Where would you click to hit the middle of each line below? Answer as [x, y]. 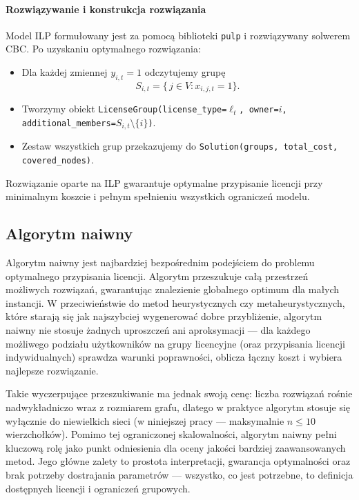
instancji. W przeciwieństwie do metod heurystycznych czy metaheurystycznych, [175, 302]
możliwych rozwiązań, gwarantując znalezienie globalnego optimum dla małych [173, 289]
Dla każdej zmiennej [65, 72]
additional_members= [69, 123]
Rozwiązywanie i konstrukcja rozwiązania [106, 9]
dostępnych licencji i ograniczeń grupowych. [98, 488]
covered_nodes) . [58, 160]
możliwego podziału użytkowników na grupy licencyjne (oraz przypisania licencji [175, 343]
